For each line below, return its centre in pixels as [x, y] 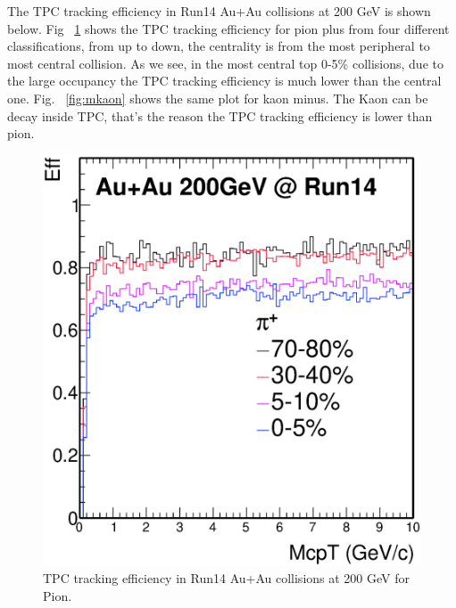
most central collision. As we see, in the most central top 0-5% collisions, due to [225, 63]
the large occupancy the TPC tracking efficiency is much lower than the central [224, 81]
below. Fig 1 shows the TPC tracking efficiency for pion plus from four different [228, 28]
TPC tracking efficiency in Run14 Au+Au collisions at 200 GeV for [226, 578]
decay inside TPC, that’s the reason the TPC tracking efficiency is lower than [220, 115]
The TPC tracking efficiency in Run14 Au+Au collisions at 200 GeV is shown [219, 11]
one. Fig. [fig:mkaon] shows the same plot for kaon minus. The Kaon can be [218, 98]
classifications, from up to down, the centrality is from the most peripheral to [219, 46]
